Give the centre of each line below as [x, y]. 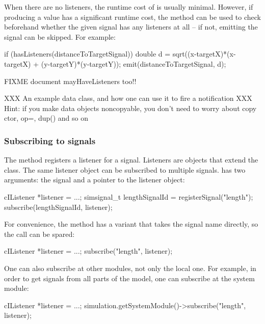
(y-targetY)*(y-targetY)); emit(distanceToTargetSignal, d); [134, 63]
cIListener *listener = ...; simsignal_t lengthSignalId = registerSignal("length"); [129, 196]
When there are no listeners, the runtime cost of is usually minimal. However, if [129, 7]
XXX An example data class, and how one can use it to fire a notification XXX [128, 98]
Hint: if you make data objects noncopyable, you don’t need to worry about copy [130, 108]
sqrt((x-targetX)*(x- [204, 54]
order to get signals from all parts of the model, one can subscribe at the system [129, 278]
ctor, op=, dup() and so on [46, 118]
